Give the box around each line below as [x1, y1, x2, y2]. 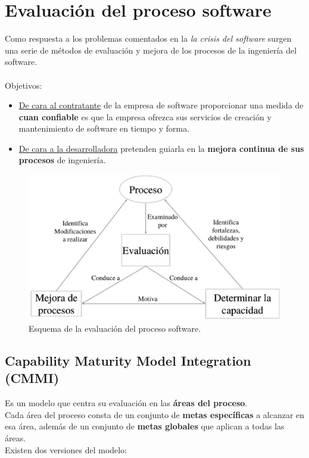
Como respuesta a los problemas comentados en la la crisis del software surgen [5, 32, 292, 45]
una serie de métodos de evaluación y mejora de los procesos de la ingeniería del [5, 43, 297, 56]
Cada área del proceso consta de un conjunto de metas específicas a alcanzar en [5, 408, 305, 420]
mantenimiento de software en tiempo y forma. [18, 122, 190, 135]
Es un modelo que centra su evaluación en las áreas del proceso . [5, 397, 248, 409]
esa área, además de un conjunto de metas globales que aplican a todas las [5, 420, 285, 432]
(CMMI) [5, 369, 60, 387]
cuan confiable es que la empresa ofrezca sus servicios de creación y [18, 110, 271, 123]
